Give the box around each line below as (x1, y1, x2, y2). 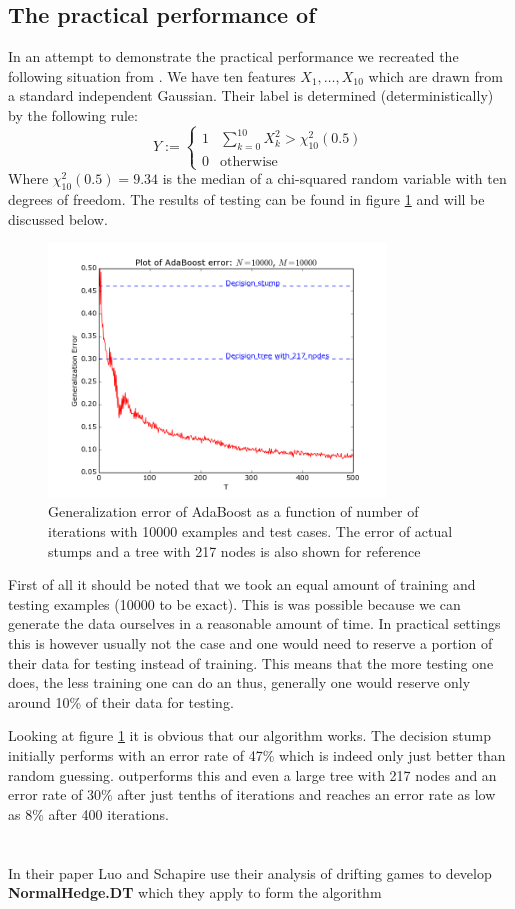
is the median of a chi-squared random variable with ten (162, 168, 507, 189)
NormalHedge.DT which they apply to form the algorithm (8, 882, 382, 903)
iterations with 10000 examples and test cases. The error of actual (48, 521, 453, 542)
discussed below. (8, 208, 108, 229)
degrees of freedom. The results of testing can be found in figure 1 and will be (8, 189, 485, 210)
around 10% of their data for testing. (8, 691, 234, 712)
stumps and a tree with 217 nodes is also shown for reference (48, 540, 421, 561)
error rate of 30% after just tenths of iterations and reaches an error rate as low (8, 784, 496, 805)
